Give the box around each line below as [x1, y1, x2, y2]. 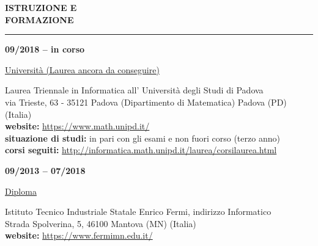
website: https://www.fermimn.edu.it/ [5, 229, 153, 242]
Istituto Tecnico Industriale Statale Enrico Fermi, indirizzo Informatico [5, 205, 272, 218]
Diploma [5, 184, 37, 197]
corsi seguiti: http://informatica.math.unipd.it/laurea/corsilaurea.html [5, 143, 277, 156]
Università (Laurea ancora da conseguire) [5, 63, 160, 76]
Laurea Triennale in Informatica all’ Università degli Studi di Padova [5, 84, 264, 96]
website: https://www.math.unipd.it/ [5, 120, 150, 132]
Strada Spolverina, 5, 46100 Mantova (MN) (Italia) [5, 217, 196, 230]
